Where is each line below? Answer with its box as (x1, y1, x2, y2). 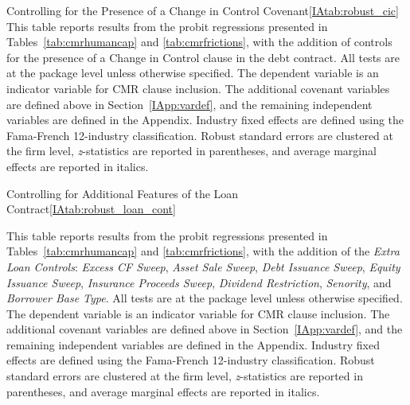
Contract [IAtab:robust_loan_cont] (6, 201, 176, 217)
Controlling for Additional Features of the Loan (6, 185, 239, 201)
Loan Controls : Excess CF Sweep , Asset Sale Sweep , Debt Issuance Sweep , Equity (6, 258, 400, 275)
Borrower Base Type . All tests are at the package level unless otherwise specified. (6, 290, 403, 306)
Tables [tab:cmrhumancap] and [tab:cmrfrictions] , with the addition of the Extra (6, 243, 400, 259)
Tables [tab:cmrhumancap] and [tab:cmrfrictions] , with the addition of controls (6, 33, 392, 50)
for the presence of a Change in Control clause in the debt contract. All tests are (6, 49, 400, 65)
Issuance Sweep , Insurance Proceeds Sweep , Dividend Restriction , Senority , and (6, 274, 392, 290)
